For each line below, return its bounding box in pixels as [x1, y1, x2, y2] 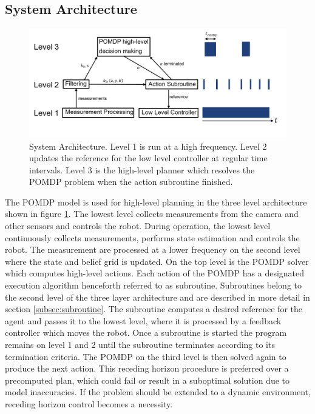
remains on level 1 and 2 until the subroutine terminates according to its [5, 338, 275, 350]
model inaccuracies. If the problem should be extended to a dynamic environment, [5, 386, 311, 398]
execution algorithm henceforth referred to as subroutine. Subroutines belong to [5, 279, 302, 292]
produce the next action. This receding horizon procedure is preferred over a [5, 362, 289, 375]
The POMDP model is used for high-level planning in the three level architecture [5, 195, 307, 208]
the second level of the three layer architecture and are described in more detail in [5, 290, 310, 303]
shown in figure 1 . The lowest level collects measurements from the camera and [5, 207, 299, 220]
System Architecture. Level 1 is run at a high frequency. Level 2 [29, 139, 267, 152]
